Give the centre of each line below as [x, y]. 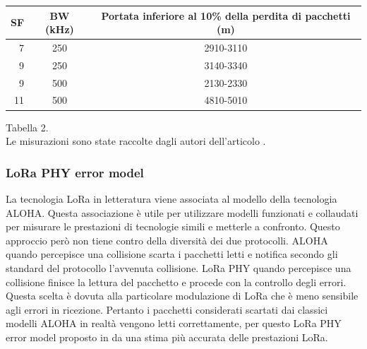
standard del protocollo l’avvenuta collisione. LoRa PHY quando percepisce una [179, 267]
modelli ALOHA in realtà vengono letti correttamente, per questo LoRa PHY [174, 323]
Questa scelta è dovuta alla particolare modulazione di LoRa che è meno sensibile [182, 296]
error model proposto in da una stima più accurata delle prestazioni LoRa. [167, 337]
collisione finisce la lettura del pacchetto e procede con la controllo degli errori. [176, 282]
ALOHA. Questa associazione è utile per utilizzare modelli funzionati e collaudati [182, 212]
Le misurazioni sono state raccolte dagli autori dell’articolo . [136, 141]
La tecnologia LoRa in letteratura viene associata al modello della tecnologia [172, 198]
